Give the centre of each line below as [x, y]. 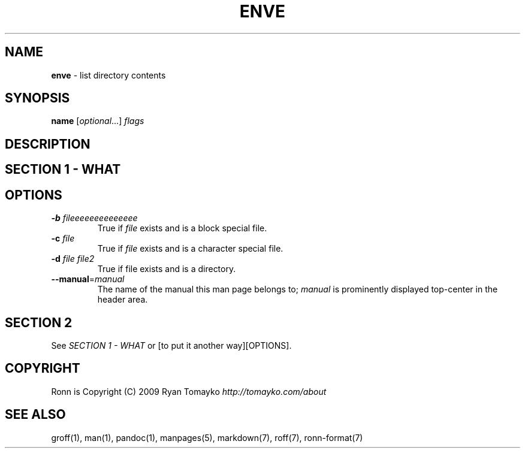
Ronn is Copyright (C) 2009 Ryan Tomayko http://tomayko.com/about [189, 391]
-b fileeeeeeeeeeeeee [94, 218]
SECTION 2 [39, 322]
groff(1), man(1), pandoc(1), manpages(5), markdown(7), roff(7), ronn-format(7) [207, 437]
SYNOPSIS [37, 98]
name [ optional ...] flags [98, 121]
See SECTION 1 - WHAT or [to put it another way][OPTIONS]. [171, 345]
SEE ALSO [35, 415]
